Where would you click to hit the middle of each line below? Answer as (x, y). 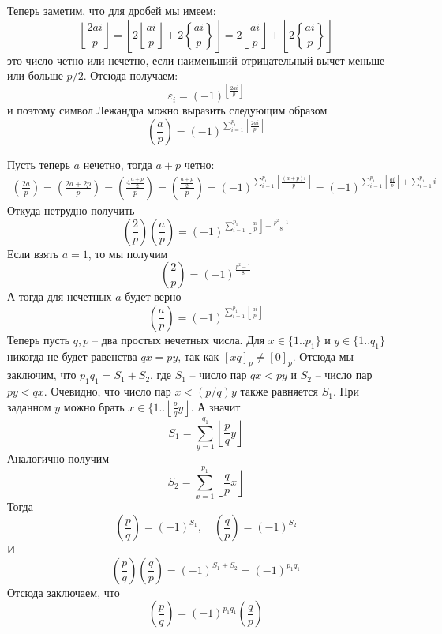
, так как (199, 356)
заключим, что (42, 375)
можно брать (94, 406)
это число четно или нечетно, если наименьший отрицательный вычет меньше (196, 60)
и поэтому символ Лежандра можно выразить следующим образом (167, 110)
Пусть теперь (39, 164)
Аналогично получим (58, 458)
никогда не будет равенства (72, 356)
